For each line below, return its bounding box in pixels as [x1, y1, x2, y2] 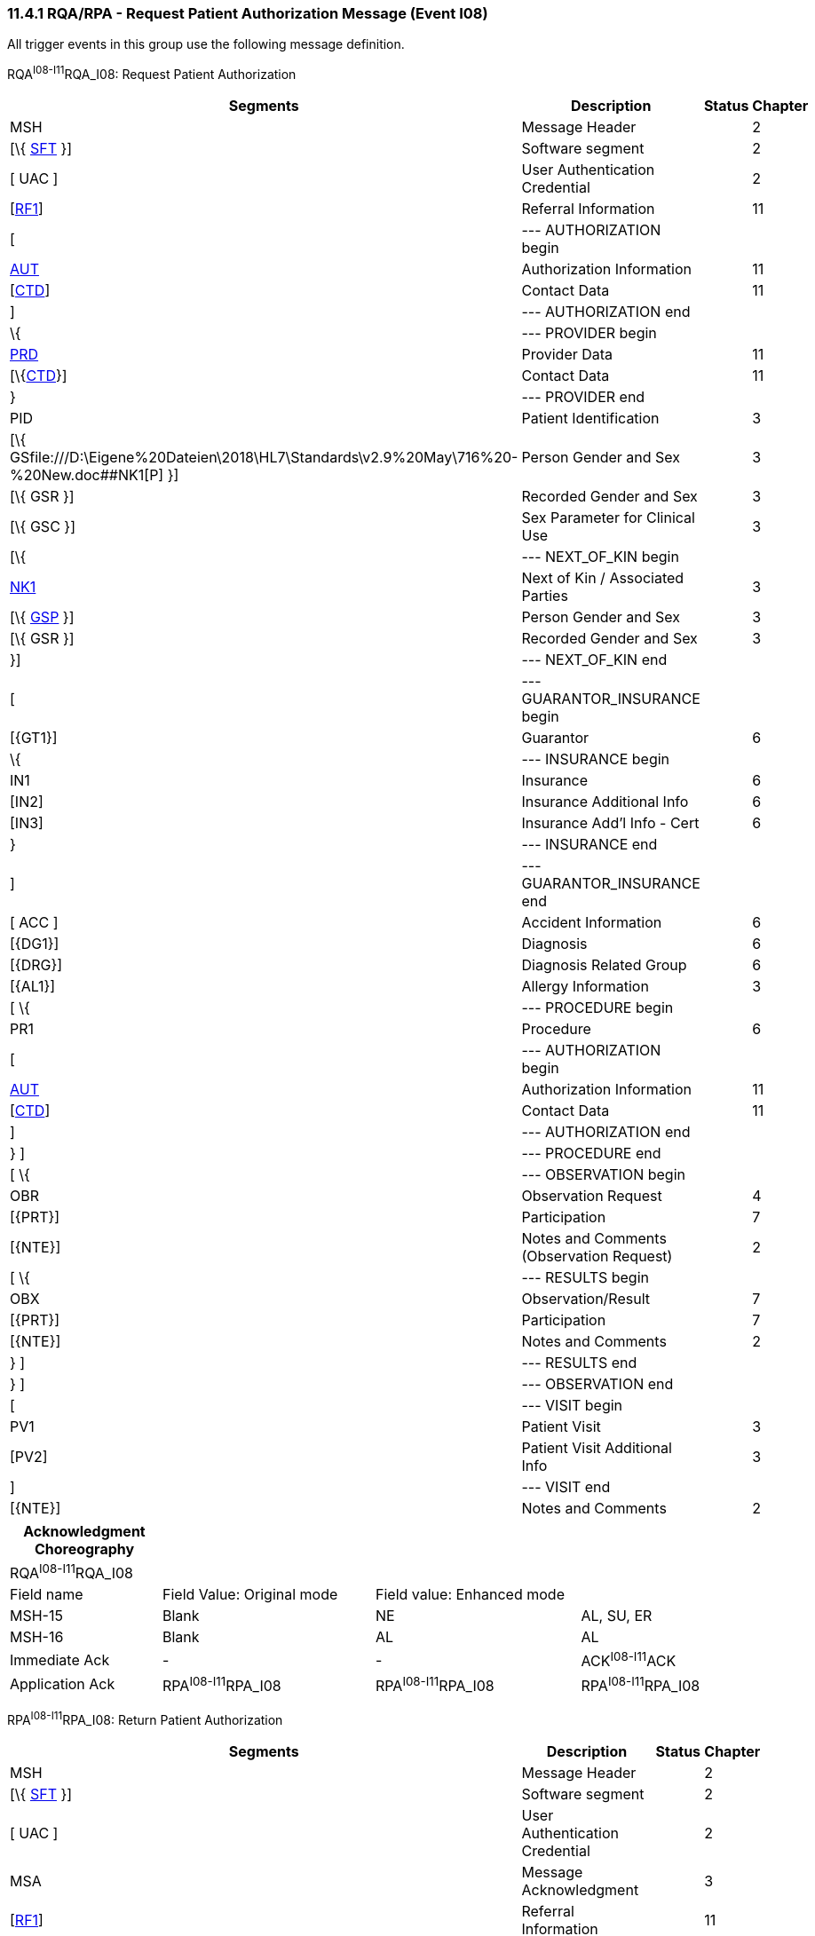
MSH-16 [10, 1628, 64, 1647]
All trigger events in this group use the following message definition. [7, 36, 405, 52]
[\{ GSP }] [10, 608, 75, 627]
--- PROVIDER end [521, 388, 645, 407]
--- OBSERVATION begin [521, 1166, 685, 1184]
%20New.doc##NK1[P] [10, 466, 164, 485]
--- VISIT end [521, 1478, 611, 1497]
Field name [10, 1585, 83, 1604]
